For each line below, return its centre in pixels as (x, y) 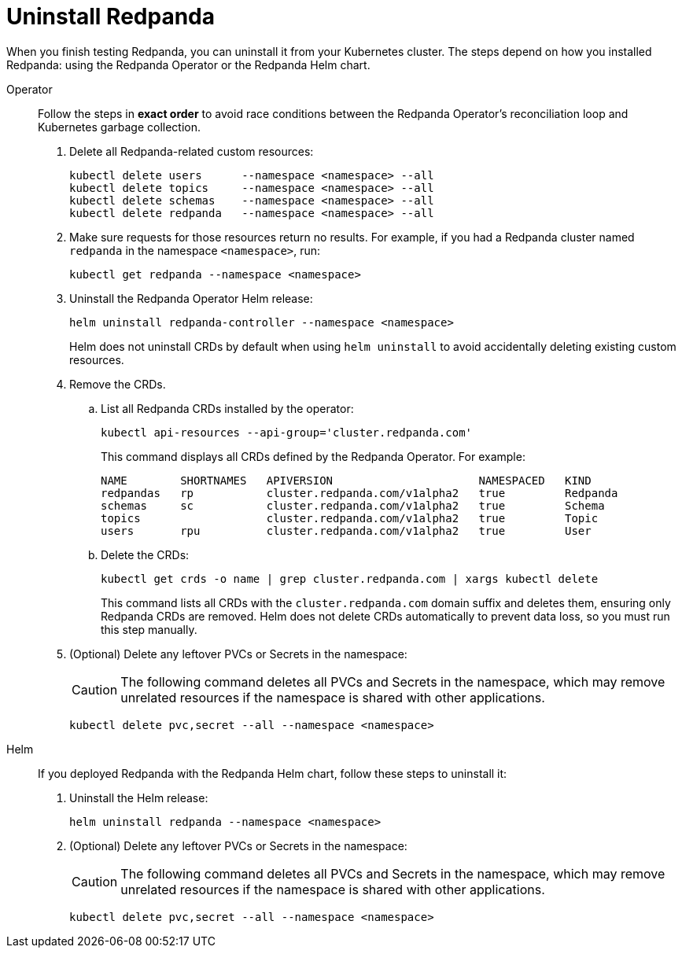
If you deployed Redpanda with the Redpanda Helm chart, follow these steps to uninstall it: (273, 773)
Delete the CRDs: (145, 554)
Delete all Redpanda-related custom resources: (192, 151)
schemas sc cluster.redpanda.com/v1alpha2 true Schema (353, 505)
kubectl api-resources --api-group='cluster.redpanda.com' (287, 432)
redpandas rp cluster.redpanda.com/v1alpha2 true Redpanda (359, 493)
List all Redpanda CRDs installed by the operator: (227, 408)
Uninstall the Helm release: (139, 797)
